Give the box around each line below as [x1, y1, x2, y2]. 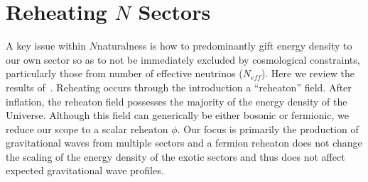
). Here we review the [261, 66, 355, 81]
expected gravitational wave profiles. [6, 163, 164, 178]
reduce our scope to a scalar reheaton [6, 121, 168, 136]
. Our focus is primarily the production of [177, 121, 359, 136]
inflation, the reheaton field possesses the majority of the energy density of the [6, 93, 347, 108]
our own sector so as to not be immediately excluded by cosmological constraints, [6, 52, 360, 67]
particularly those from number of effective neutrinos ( [6, 66, 243, 81]
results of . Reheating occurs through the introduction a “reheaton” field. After [6, 79, 352, 94]
